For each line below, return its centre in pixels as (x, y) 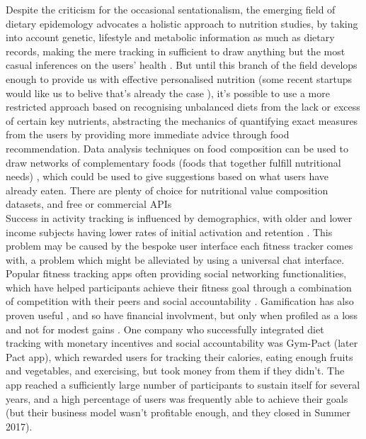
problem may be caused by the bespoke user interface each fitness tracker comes (179, 246)
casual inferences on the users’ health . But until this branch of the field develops (182, 65)
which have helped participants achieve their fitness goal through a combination (179, 287)
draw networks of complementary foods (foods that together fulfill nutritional (173, 162)
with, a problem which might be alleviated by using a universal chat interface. (175, 259)
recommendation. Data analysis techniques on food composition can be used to (177, 148)
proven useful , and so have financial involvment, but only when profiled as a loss (182, 315)
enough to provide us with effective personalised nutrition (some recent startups (179, 78)
